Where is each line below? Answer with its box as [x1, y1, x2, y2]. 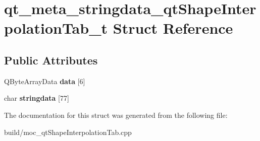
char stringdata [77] [4, 93, 69, 103]
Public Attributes [4, 52, 98, 67]
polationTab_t [4, 18, 108, 38]
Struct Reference [113, 18, 233, 38]
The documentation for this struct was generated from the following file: [4, 109, 228, 120]
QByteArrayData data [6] [4, 76, 85, 86]
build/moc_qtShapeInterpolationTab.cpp [4, 126, 132, 137]
